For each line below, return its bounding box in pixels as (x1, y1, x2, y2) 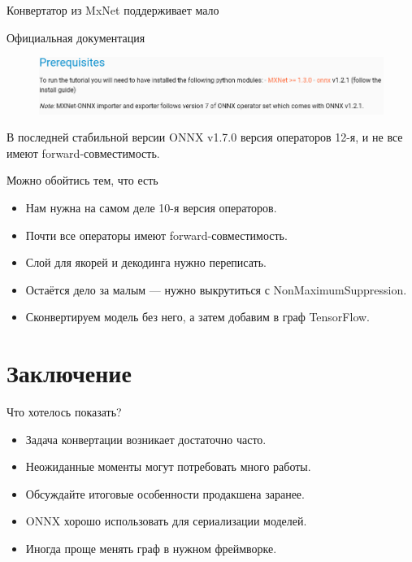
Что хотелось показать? (7, 403, 122, 420)
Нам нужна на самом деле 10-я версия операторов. (25, 198, 277, 216)
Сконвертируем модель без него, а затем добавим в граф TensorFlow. (25, 308, 370, 325)
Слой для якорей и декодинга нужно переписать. (25, 254, 267, 271)
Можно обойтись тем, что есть (7, 172, 158, 189)
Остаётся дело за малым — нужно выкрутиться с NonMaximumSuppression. (25, 281, 407, 298)
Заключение (7, 356, 132, 390)
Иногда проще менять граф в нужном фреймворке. (25, 540, 277, 557)
